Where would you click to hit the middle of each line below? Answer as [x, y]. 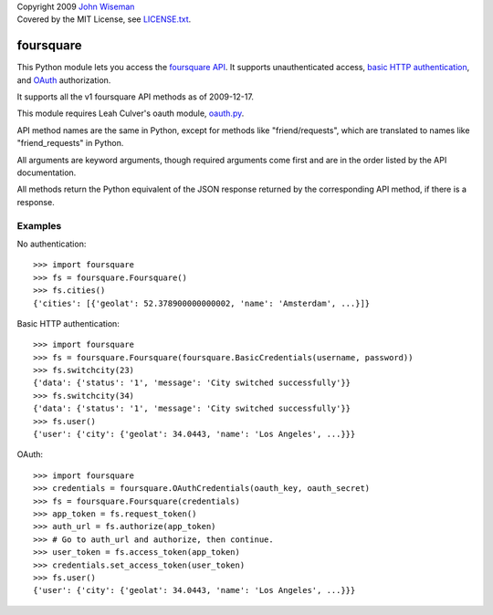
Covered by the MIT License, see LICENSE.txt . [104, 19]
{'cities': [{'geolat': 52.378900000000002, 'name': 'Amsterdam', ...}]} [202, 303]
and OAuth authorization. [64, 80]
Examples [39, 225]
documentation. [47, 172]
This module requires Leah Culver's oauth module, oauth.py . [131, 113]
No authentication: [52, 244]
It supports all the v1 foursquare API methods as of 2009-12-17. [136, 97]
